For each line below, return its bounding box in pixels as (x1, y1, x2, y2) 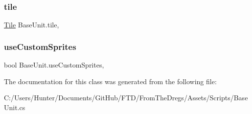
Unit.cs (4, 102, 25, 112)
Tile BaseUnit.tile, (4, 20, 59, 30)
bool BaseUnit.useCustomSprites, (4, 60, 104, 70)
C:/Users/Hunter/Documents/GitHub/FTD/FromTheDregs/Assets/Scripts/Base (4, 92, 248, 103)
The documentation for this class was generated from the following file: (4, 76, 217, 86)
